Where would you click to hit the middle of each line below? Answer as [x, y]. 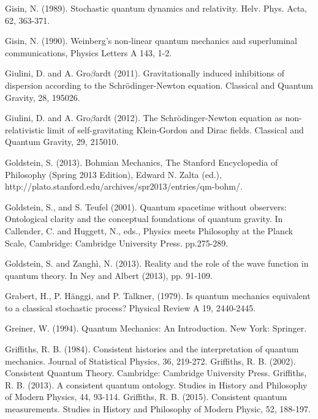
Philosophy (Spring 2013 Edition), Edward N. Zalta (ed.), [113, 174]
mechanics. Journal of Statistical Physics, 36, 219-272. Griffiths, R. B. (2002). [150, 361]
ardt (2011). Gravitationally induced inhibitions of [190, 73]
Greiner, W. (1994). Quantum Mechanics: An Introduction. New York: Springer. [156, 328]
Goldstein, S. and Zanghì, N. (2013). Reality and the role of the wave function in [157, 263]
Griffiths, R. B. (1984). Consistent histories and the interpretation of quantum [152, 349]
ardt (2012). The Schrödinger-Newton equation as [189, 118]
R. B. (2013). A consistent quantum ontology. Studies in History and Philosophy [156, 384]
